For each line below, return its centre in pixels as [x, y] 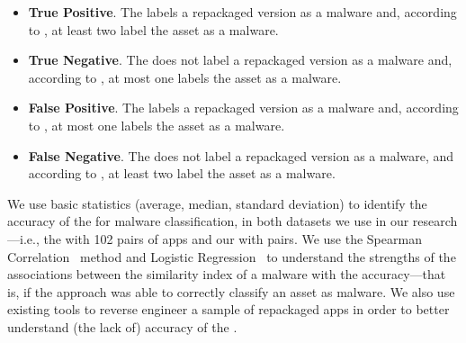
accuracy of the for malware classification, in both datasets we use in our [208, 221]
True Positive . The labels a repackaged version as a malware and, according [242, 12]
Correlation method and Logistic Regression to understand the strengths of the [232, 256]
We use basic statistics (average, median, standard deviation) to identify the [217, 203]
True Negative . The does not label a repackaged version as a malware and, [240, 60]
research [435, 221]
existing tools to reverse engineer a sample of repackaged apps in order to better [229, 309]
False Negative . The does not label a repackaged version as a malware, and [241, 155]
